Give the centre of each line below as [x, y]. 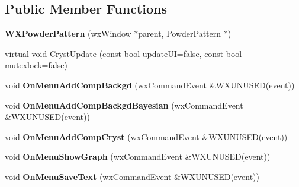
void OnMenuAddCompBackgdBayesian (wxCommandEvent [124, 105]
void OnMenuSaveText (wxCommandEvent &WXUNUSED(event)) [132, 176]
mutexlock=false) [36, 65]
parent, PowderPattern [180, 34]
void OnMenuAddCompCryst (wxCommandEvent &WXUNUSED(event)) [146, 136]
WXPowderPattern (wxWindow [68, 34]
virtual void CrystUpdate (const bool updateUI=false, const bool [123, 53]
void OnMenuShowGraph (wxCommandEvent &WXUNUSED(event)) [138, 156]
